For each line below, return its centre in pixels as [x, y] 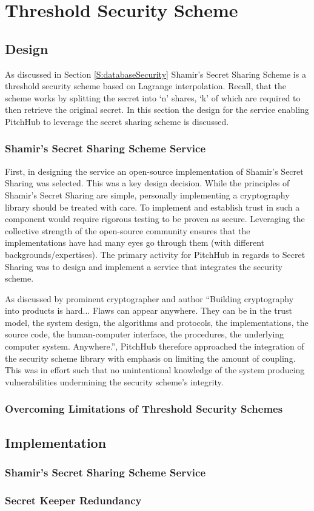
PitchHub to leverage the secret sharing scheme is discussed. [117, 121]
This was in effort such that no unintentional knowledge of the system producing [155, 370]
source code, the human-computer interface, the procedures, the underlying [145, 334]
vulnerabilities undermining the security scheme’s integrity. [114, 381]
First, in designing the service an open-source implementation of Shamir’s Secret [154, 171]
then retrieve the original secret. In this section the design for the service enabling [157, 110]
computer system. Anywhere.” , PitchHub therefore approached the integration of [155, 346]
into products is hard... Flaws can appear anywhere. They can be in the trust [149, 310]
